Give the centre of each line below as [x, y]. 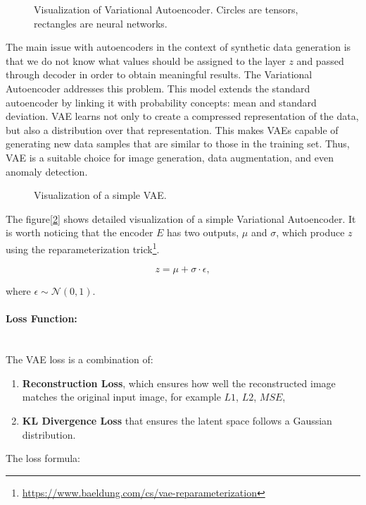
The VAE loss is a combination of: [80, 359]
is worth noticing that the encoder [80, 232]
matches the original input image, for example [121, 397]
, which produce [310, 232]
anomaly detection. [47, 171]
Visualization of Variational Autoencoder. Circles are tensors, [166, 9]
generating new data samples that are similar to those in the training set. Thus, [178, 144]
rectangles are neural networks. [101, 23]
